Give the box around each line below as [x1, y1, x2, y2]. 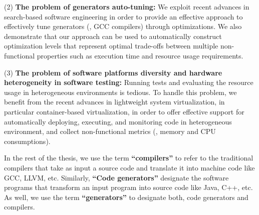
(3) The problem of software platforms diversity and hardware [4, 67, 222, 77]
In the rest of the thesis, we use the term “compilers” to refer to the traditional [4, 152, 253, 163]
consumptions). [4, 135, 51, 146]
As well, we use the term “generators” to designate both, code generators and [4, 191, 248, 202]
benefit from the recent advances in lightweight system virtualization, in [4, 96, 225, 107]
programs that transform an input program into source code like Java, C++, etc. [4, 182, 253, 192]
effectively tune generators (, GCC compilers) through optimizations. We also [4, 21, 242, 31]
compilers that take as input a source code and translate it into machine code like [4, 162, 255, 172]
